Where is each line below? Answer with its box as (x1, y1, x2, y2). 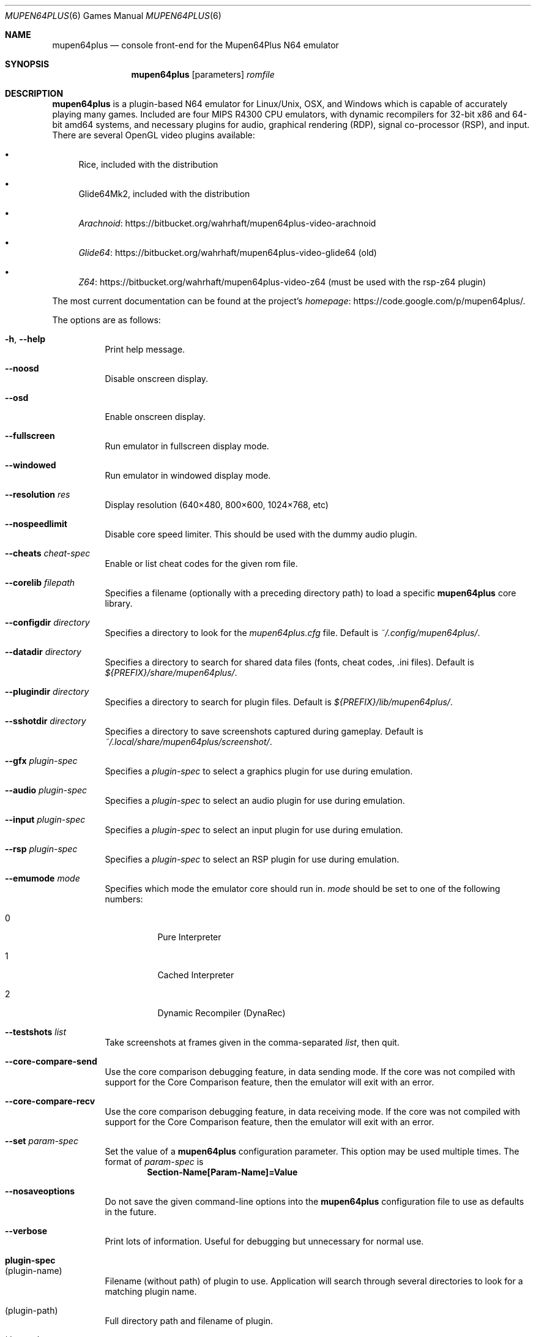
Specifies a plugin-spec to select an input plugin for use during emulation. (105, 825, 403, 835)
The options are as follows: (52, 315, 161, 325)
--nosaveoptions (5, 1186, 75, 1196)
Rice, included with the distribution (78, 159, 218, 170)
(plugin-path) (5, 1305, 58, 1316)
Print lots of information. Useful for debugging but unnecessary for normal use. (105, 1236, 424, 1246)
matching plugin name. (105, 1286, 197, 1297)
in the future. (105, 1207, 157, 1217)
